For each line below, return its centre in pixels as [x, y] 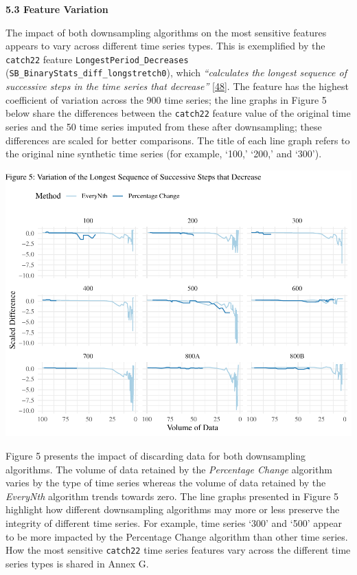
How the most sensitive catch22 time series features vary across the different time [178, 550]
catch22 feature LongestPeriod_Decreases [97, 59]
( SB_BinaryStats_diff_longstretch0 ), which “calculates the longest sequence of [176, 72]
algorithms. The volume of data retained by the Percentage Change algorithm [169, 469]
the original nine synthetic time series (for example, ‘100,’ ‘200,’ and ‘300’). [164, 154]
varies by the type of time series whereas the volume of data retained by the [166, 483]
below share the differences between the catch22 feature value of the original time [178, 113]
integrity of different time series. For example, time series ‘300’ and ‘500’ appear [174, 522]
